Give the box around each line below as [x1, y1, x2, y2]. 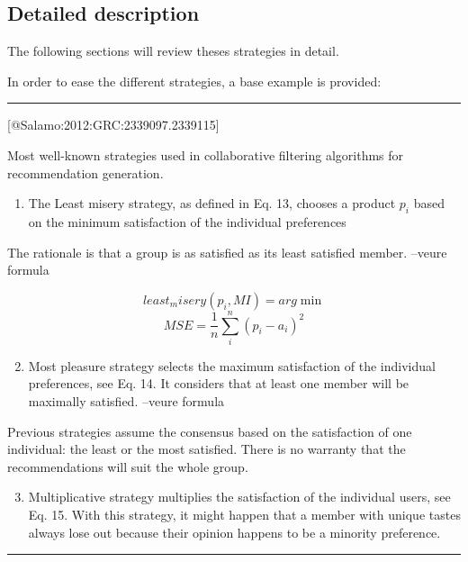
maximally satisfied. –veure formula [28, 392, 225, 411]
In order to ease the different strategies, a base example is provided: [7, 71, 382, 90]
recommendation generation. [7, 163, 164, 182]
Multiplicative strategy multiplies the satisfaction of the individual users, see [28, 487, 451, 506]
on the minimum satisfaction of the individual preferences [28, 212, 346, 231]
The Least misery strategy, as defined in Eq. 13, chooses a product [28, 194, 396, 213]
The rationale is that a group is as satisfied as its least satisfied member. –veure [7, 242, 447, 261]
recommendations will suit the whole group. [7, 457, 248, 476]
